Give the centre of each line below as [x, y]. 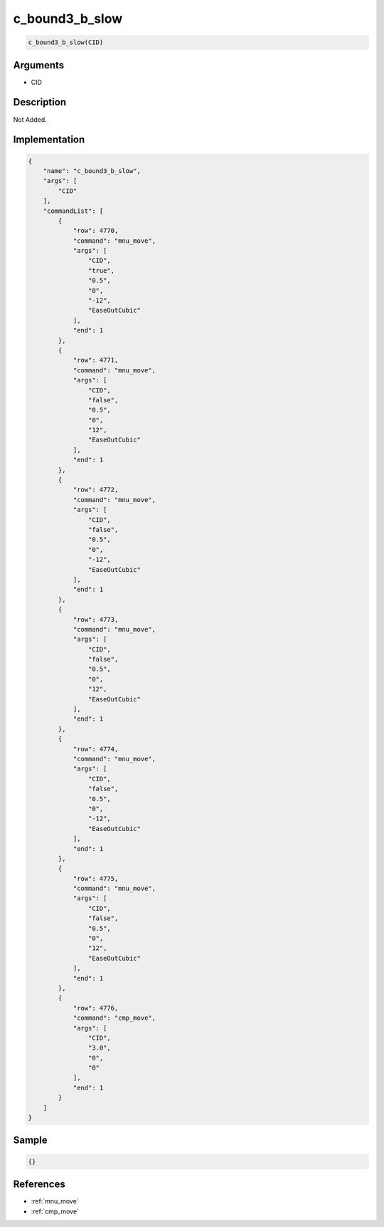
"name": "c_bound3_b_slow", [92, 171]
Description [40, 102]
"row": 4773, [96, 619]
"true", [101, 270]
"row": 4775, [96, 878]
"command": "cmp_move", [114, 1018]
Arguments [39, 65]
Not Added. [30, 119]
